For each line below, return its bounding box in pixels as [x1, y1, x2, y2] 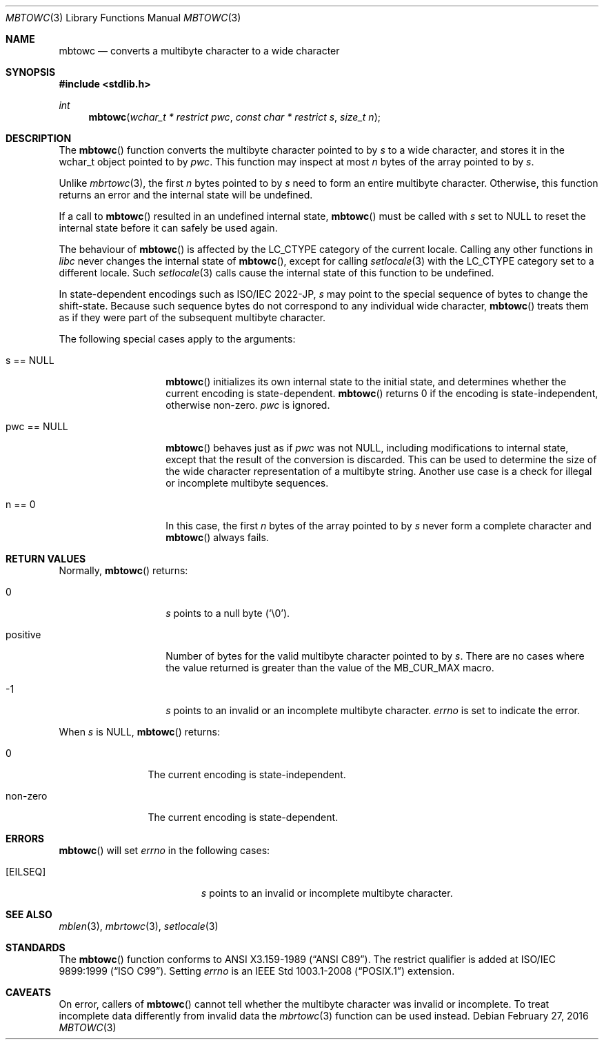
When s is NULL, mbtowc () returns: [59, 726, 221, 738]
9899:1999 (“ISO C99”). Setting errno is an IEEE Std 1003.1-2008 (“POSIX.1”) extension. [59, 965, 455, 977]
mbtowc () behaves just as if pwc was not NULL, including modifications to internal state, [165, 442, 569, 454]
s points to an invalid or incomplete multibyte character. [201, 887, 453, 899]
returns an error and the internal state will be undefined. [59, 189, 313, 201]
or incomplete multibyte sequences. [165, 477, 329, 489]
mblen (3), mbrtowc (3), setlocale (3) [59, 920, 219, 932]
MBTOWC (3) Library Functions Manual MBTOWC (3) [6, 12, 241, 23]
